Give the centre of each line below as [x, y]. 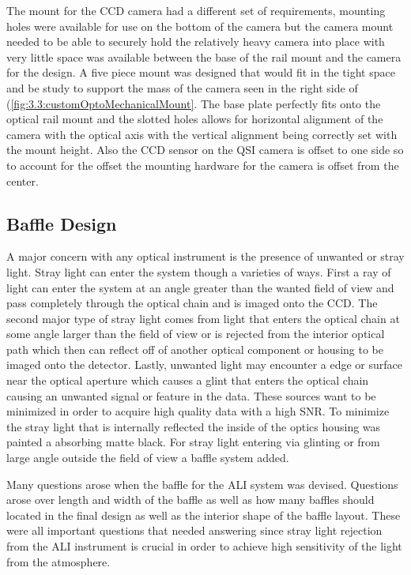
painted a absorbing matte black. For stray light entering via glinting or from [193, 442]
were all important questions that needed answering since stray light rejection [194, 530]
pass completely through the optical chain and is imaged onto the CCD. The [192, 303]
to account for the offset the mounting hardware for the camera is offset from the [203, 165]
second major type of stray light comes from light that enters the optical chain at [203, 318]
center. [23, 180]
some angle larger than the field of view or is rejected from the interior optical [196, 334]
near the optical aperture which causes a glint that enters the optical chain [188, 380]
